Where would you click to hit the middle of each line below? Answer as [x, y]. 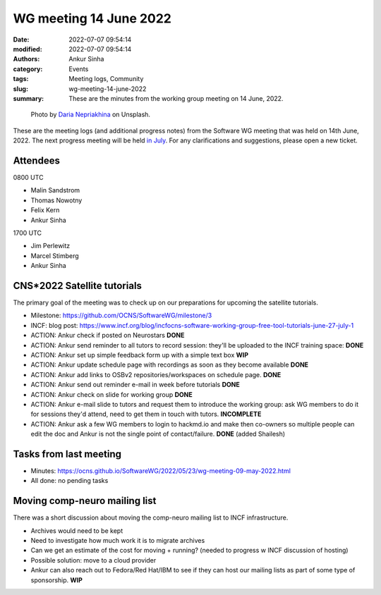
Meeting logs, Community [106, 79]
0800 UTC [28, 177]
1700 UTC [28, 233]
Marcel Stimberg [55, 256]
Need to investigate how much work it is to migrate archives [118, 541]
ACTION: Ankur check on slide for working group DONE [112, 394]
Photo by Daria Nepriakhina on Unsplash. [91, 115]
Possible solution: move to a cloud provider [93, 560]
